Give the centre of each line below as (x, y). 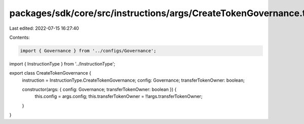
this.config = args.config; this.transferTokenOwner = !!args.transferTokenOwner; (119, 96)
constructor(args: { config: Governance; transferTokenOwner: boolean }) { (99, 89)
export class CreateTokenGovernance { (50, 73)
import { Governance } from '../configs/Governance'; (88, 51)
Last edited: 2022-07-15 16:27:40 (44, 28)
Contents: (20, 37)
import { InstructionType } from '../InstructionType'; (62, 64)
